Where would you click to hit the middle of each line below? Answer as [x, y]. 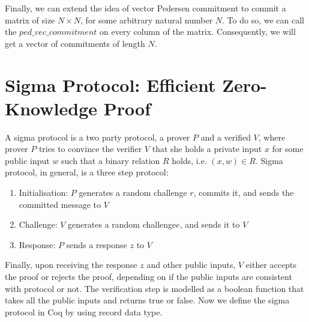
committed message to [60, 204]
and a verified [226, 137]
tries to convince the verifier [90, 149]
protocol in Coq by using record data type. [84, 311]
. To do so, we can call [263, 20]
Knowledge [51, 108]
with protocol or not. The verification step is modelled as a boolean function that [154, 288]
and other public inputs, [191, 265]
